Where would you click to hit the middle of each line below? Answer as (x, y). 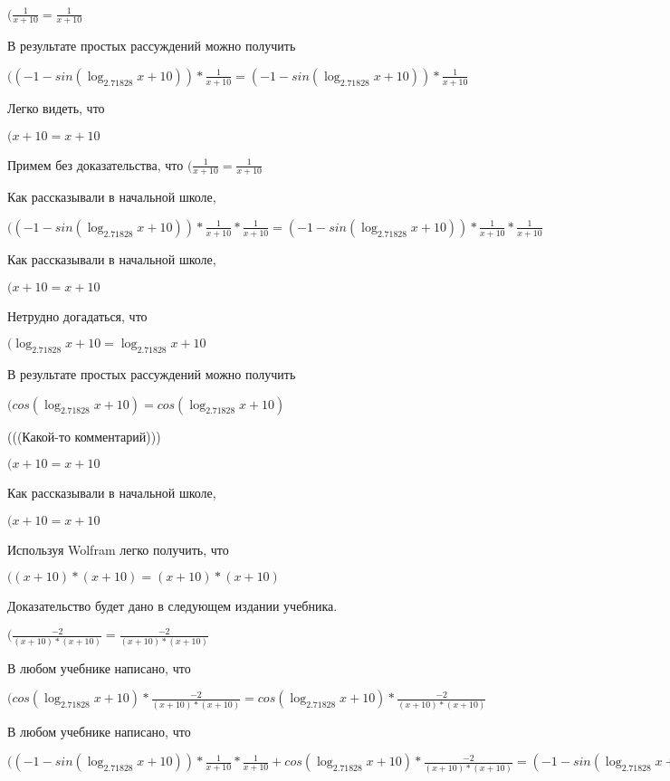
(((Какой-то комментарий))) (84, 436)
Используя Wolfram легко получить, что (118, 549)
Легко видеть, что (56, 107)
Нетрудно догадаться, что (77, 315)
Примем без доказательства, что (96, 164)
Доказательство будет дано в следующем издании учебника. (172, 606)
